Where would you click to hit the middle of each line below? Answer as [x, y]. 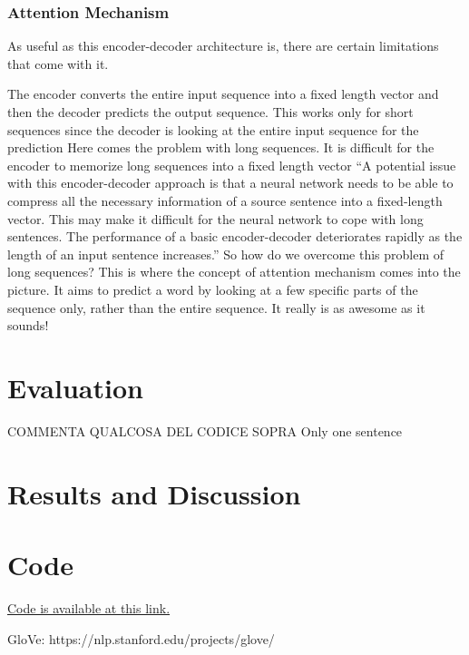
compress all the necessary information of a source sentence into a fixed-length [225, 200]
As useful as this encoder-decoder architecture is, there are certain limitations [223, 46]
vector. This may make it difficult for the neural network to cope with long [215, 218]
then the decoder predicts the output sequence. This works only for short [210, 112]
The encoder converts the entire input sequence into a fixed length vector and [223, 94]
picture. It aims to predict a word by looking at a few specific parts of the [213, 289]
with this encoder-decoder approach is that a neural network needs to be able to [230, 183]
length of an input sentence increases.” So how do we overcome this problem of [226, 254]
